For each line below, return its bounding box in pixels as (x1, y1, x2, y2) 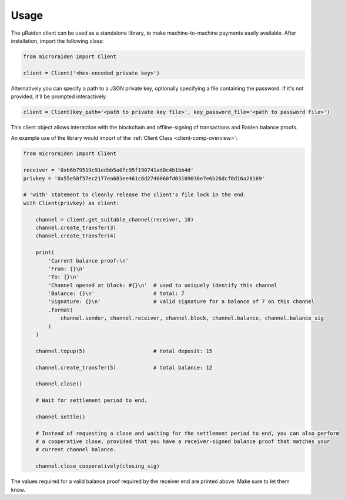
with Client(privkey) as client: (23, 200, 120, 206)
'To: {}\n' (48, 274, 79, 280)
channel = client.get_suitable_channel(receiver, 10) (35, 216, 194, 223)
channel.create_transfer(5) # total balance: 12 (35, 364, 213, 371)
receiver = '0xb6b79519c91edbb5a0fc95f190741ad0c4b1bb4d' (23, 167, 194, 173)
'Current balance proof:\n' (48, 257, 129, 264)
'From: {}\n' (48, 265, 86, 272)
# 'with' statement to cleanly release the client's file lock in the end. (23, 192, 247, 198)
